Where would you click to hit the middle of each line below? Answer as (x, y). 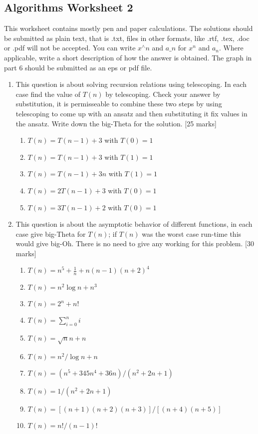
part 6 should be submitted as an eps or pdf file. (78, 67)
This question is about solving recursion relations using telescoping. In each (131, 84)
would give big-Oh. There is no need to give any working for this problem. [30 (135, 243)
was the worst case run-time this (192, 233)
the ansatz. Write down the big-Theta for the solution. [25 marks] (116, 123)
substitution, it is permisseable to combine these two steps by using (119, 104)
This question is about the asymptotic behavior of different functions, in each (134, 224)
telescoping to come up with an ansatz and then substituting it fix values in (131, 113)
